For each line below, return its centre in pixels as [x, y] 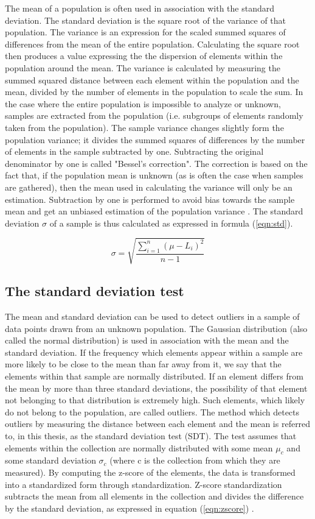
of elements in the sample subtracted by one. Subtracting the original [134, 151]
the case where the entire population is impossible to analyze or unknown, [143, 103]
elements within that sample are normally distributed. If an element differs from [154, 376]
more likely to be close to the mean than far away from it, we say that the [143, 364]
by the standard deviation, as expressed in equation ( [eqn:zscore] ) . [130, 508]
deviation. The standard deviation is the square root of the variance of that [146, 20]
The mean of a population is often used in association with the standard [140, 8]
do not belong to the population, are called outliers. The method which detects [152, 411]
